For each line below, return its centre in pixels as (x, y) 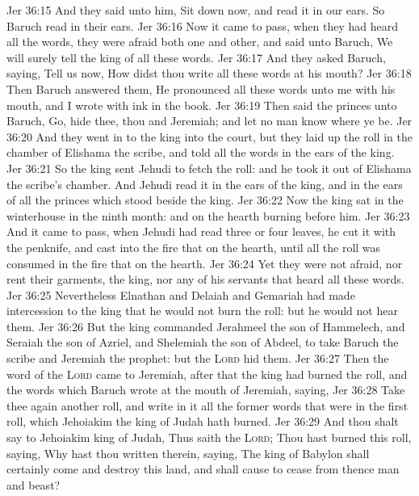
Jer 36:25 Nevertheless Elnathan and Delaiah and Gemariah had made (181, 294)
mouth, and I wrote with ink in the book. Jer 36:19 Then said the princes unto (202, 105)
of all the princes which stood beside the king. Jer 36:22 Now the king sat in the (205, 200)
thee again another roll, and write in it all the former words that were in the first (207, 405)
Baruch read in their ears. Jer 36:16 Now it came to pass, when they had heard (202, 25)
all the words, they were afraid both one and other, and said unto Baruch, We (200, 42)
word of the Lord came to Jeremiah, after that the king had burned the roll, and (207, 374)
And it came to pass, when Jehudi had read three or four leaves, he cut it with (201, 231)
